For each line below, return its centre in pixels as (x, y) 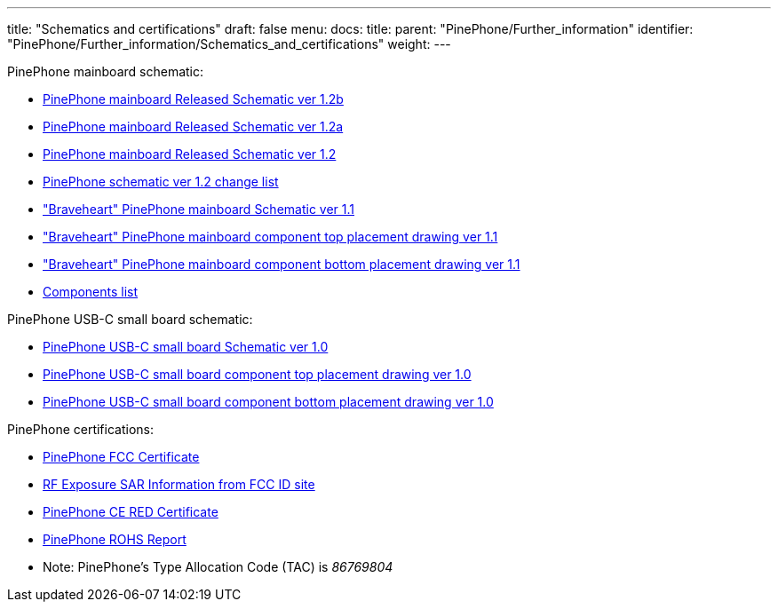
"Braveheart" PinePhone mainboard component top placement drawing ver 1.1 (270, 237)
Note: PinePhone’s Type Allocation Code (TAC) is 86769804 (218, 567)
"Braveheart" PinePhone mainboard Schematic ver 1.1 (199, 209)
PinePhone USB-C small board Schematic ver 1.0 (186, 347)
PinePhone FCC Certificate (121, 457)
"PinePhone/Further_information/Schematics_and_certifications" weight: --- (229, 44)
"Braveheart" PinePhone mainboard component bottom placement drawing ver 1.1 (282, 264)
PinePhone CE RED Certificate (131, 512)
